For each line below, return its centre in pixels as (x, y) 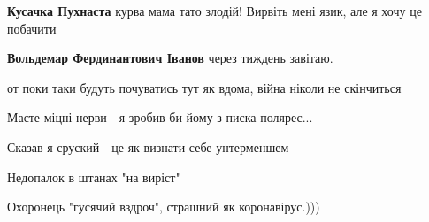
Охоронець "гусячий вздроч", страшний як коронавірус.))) (164, 207)
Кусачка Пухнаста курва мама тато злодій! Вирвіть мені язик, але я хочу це (214, 11)
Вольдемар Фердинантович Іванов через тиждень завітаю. (170, 58)
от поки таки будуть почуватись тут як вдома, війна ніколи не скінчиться (204, 87)
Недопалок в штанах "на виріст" (94, 176)
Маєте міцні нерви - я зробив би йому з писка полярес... (160, 117)
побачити (32, 28)
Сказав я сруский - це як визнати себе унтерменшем (148, 146)
